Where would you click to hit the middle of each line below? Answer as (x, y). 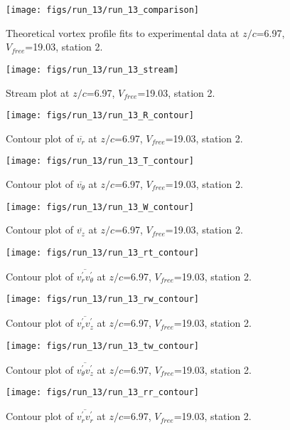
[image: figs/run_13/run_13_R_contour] (100, 116)
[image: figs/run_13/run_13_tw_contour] (103, 346)
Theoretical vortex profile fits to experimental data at (123, 32)
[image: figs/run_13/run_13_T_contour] (100, 161)
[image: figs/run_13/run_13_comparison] (103, 10)
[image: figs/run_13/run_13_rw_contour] (103, 299)
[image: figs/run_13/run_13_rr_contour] (103, 393)
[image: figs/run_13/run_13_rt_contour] (103, 252)
